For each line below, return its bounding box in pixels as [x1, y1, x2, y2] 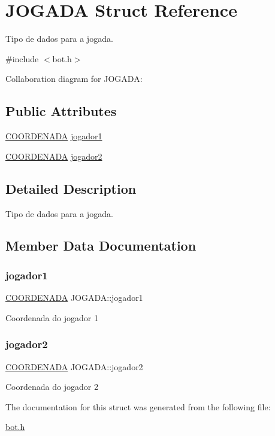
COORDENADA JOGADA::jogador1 [5, 291, 143, 304]
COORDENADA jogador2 [5, 150, 102, 162]
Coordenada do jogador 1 [5, 311, 98, 324]
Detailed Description [5, 179, 137, 197]
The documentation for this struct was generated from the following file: [5, 400, 271, 413]
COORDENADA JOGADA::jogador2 [5, 360, 143, 373]
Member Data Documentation [5, 236, 197, 255]
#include [5, 52, 39, 65]
